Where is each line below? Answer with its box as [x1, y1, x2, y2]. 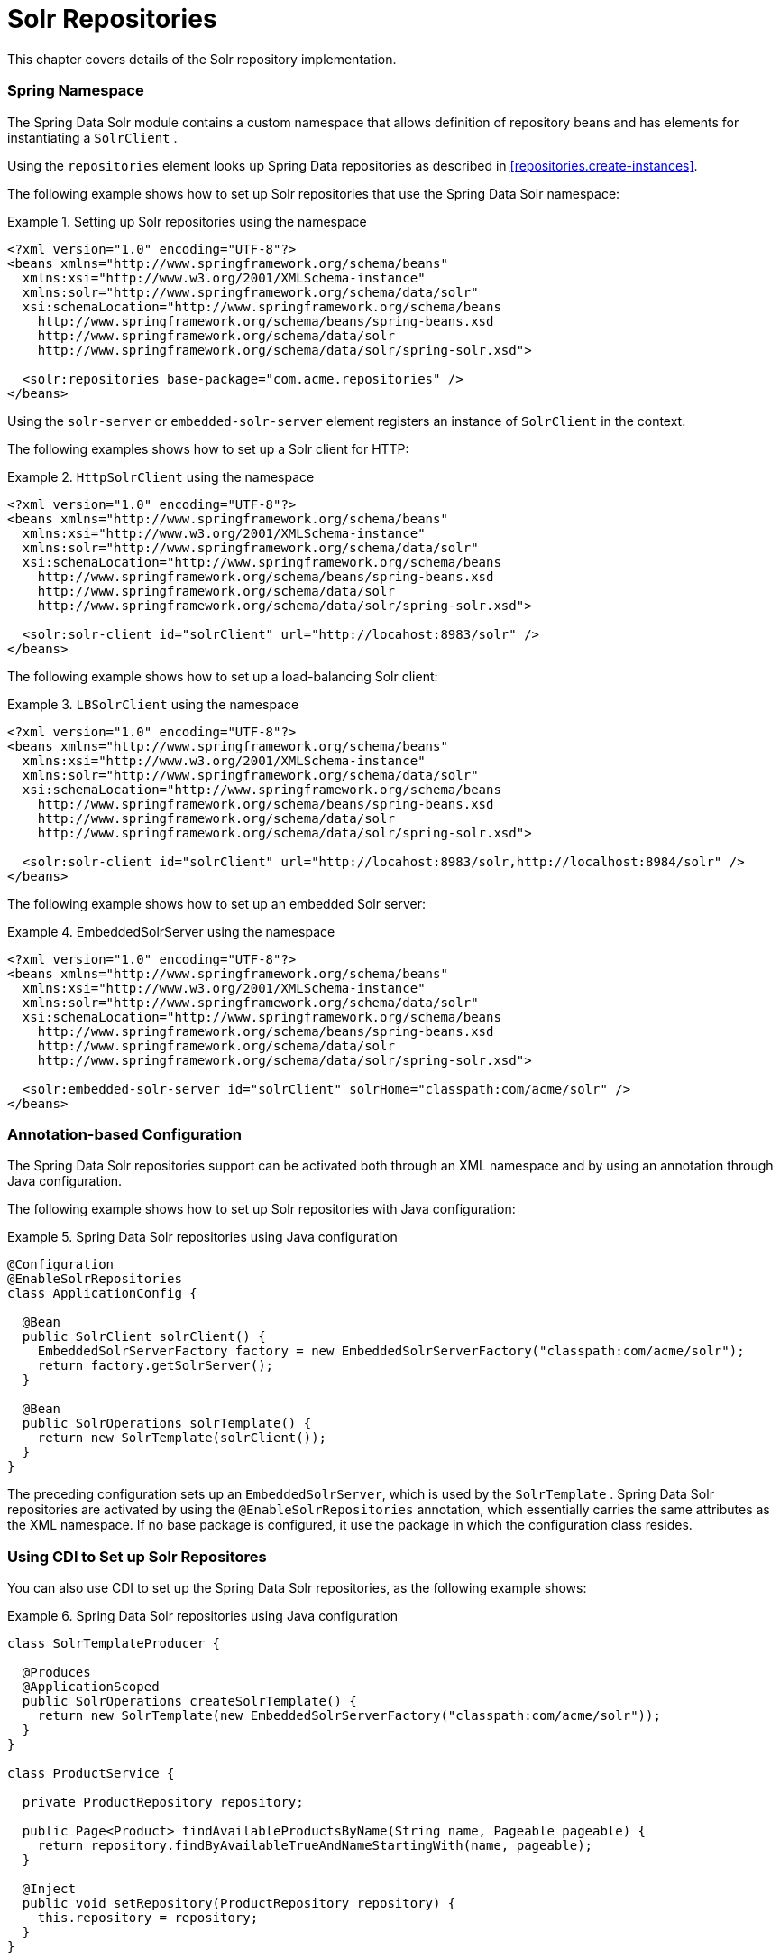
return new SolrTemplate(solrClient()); [37, 1430, 327, 1446]
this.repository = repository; [37, 1910, 259, 1925]
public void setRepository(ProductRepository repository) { [22, 1896, 456, 1910]
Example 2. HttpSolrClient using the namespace [7, 468, 315, 485]
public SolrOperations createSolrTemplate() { [22, 1694, 357, 1708]
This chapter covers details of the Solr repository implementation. [7, 51, 397, 67]
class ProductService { [7, 1766, 175, 1780]
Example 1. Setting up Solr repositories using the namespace [7, 213, 367, 229]
